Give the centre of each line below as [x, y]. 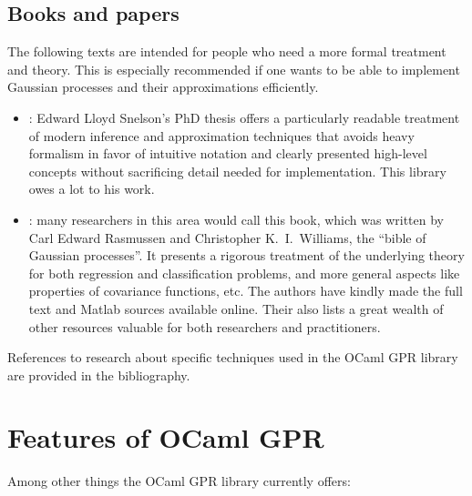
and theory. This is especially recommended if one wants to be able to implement [234, 69]
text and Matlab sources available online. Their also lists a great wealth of [236, 308]
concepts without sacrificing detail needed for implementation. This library [237, 171]
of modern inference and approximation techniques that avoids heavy [221, 135]
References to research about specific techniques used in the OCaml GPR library [233, 357]
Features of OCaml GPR [166, 437]
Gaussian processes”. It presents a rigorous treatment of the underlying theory [246, 255]
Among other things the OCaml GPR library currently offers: [179, 481]
